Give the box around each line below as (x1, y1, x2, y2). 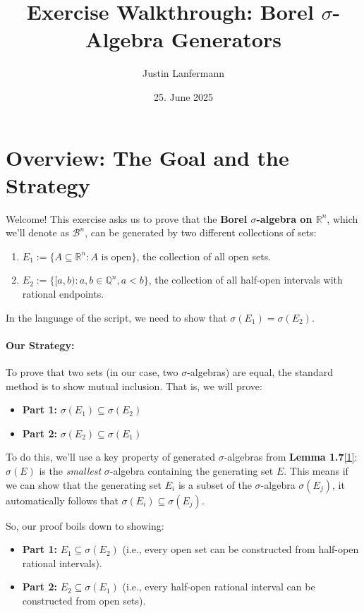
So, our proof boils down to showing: (6, 518, 164, 533)
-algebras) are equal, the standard (187, 364, 333, 379)
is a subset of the (178, 477, 252, 492)
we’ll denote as (6, 225, 69, 240)
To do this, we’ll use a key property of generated (6, 449, 215, 464)
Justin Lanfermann (142, 66, 225, 80)
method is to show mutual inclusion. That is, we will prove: (6, 378, 262, 393)
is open (101, 252, 132, 262)
